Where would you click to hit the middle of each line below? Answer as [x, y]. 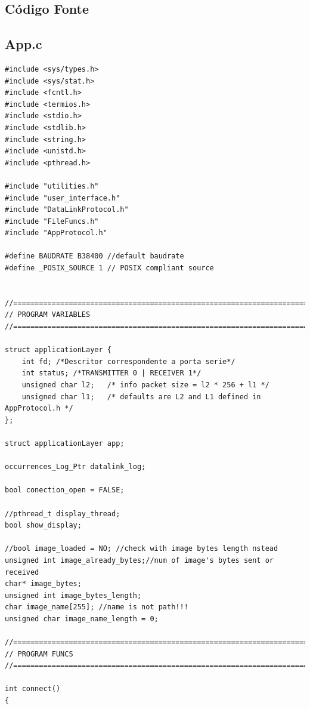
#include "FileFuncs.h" [52, 221]
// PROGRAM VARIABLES [48, 315]
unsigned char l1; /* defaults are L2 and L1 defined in [141, 397]
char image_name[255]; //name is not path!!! [97, 607]
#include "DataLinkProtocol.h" [67, 210]
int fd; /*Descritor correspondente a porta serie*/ [128, 361]
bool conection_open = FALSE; [65, 490]
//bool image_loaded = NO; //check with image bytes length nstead [142, 549]
